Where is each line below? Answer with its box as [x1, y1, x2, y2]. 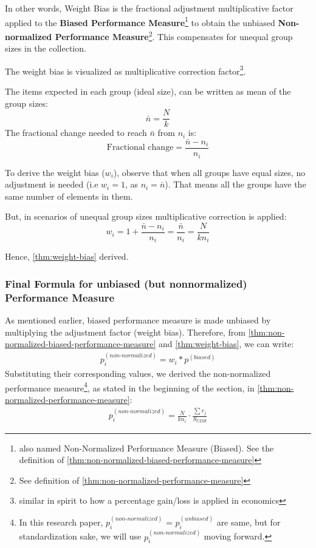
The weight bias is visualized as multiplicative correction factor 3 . [5, 63, 246, 77]
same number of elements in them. [5, 189, 133, 202]
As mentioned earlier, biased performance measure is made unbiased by [5, 314, 271, 326]
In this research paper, [19, 516, 103, 529]
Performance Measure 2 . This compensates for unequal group [55, 28, 293, 42]
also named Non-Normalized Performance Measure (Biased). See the [19, 441, 274, 454]
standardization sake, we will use [19, 530, 142, 543]
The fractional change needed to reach [5, 126, 147, 139]
